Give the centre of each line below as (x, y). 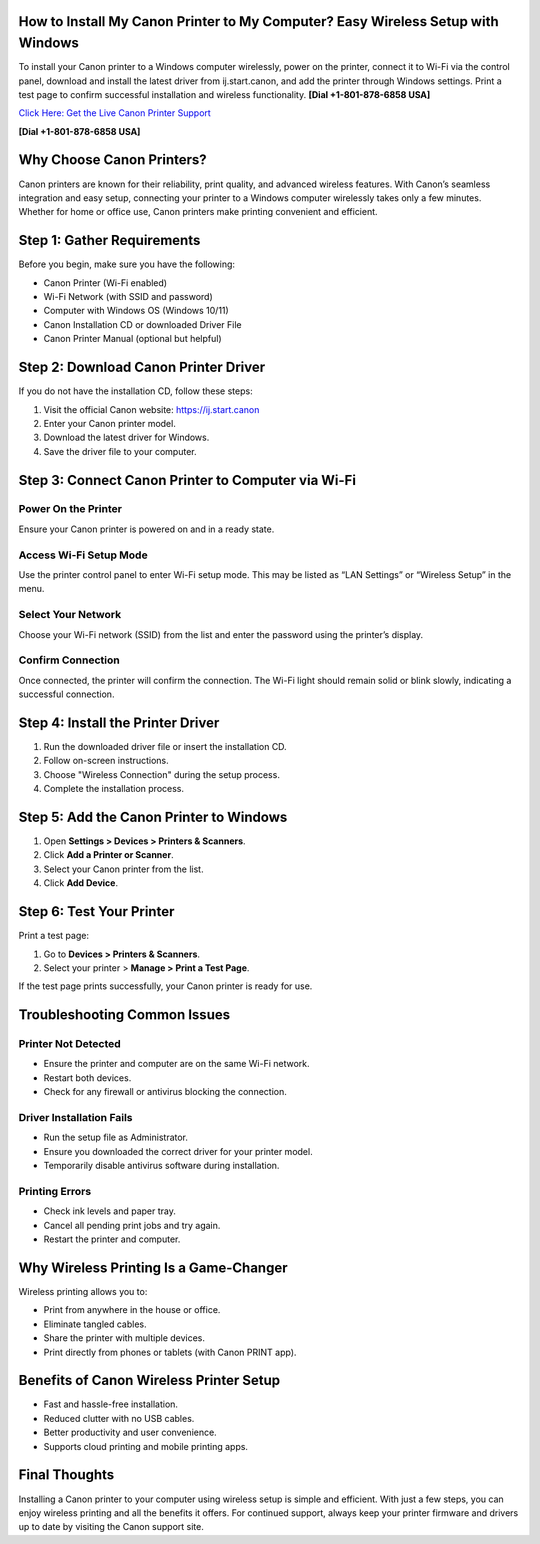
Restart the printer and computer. (112, 1239)
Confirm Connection (69, 660)
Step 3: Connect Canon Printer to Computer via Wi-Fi (187, 480)
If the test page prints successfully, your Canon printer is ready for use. (165, 986)
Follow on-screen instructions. (106, 761)
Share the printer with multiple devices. (124, 1338)
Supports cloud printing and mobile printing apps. (146, 1446)
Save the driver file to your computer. (120, 451)
